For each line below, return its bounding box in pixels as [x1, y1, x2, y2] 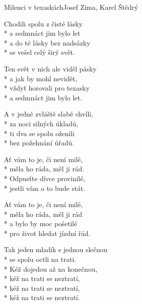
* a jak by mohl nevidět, [4, 73, 77, 83]
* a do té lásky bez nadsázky [4, 37, 91, 47]
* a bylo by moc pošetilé [4, 218, 77, 229]
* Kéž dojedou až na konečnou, [4, 263, 97, 274]
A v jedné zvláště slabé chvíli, [4, 109, 94, 119]
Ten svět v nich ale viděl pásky [4, 63, 97, 73]
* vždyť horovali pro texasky [4, 83, 90, 93]
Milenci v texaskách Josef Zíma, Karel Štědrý [4, 2, 138, 12]
